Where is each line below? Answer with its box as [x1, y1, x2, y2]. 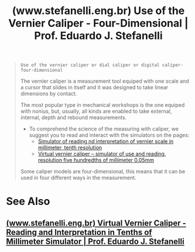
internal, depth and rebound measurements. [20, 114, 127, 121]
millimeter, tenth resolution [37, 144, 102, 151]
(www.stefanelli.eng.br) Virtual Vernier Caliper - [6, 218, 186, 228]
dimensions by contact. [20, 90, 77, 98]
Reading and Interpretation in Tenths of [6, 227, 152, 237]
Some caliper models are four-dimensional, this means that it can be [20, 168, 186, 175]
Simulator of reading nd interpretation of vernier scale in [37, 138, 174, 145]
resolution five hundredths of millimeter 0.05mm [37, 157, 154, 164]
